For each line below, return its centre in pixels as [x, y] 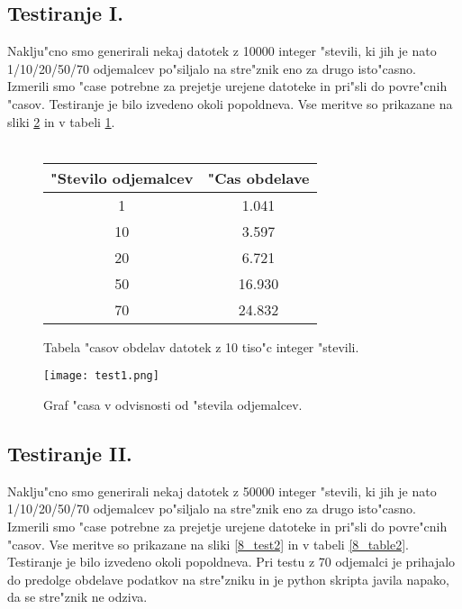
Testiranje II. [70, 453]
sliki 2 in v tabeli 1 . [61, 121]
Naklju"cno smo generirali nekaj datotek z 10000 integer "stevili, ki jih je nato [222, 51]
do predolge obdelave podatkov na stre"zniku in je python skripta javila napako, [228, 579]
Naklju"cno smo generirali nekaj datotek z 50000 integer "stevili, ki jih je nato [222, 491]
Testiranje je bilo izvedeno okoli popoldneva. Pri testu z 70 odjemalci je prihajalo [231, 562]
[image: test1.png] [101, 376]
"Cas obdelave [258, 177]
